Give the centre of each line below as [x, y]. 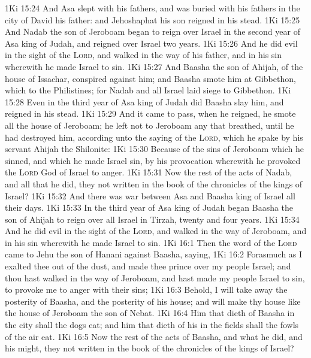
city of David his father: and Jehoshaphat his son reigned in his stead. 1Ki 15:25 [153, 19]
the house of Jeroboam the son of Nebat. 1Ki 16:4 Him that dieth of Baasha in [150, 313]
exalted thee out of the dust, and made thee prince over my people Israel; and [148, 266]
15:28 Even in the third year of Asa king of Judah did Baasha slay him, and [144, 101]
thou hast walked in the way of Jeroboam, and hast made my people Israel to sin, [155, 277]
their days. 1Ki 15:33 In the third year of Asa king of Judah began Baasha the [149, 207]
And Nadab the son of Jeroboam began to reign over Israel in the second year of [153, 31]
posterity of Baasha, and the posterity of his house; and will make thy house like [153, 301]
